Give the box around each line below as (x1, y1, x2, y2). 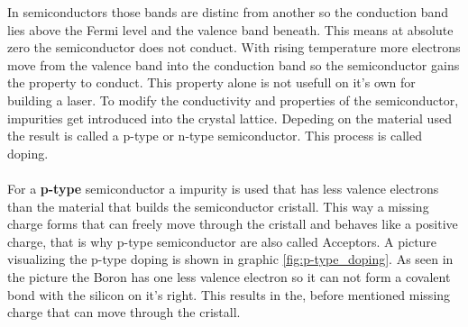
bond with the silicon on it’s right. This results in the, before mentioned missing (7, 285, 451, 304)
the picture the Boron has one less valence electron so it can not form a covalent (7, 267, 451, 286)
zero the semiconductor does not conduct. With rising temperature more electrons (7, 38, 461, 57)
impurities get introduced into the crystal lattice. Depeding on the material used (7, 108, 452, 127)
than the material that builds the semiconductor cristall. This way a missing (7, 196, 429, 215)
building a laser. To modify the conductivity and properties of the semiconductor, (7, 90, 459, 109)
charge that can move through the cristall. (7, 303, 241, 322)
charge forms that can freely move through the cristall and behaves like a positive (7, 214, 458, 233)
